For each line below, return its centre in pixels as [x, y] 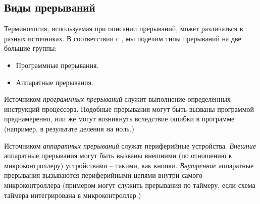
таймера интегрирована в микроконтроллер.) [73, 195]
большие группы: [31, 48]
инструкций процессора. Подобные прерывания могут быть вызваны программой [129, 109]
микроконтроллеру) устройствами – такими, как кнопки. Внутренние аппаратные [129, 165]
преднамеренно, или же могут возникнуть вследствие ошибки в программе [119, 119]
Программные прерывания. [57, 65]
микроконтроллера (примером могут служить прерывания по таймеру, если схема [130, 185]
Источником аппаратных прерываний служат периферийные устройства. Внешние [130, 145]
